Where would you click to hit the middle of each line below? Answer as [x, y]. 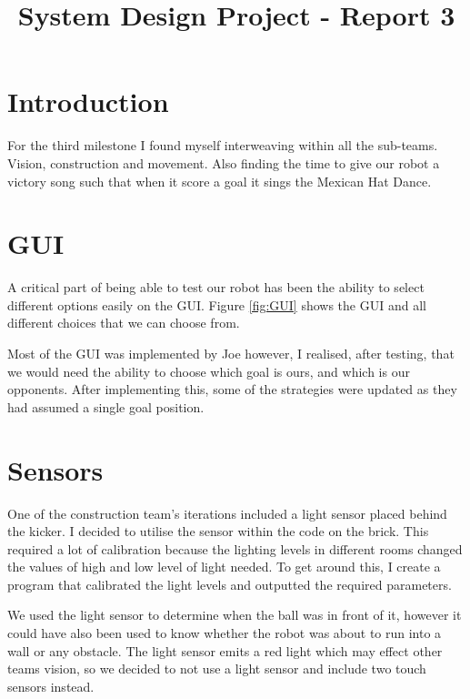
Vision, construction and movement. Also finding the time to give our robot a [224, 162]
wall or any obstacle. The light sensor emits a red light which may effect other [225, 650]
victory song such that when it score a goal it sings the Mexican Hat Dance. [220, 181]
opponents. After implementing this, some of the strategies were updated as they [232, 389]
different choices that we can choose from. [124, 323]
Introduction [88, 101]
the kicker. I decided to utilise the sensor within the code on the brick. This [218, 531]
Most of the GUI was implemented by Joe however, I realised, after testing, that [231, 353]
